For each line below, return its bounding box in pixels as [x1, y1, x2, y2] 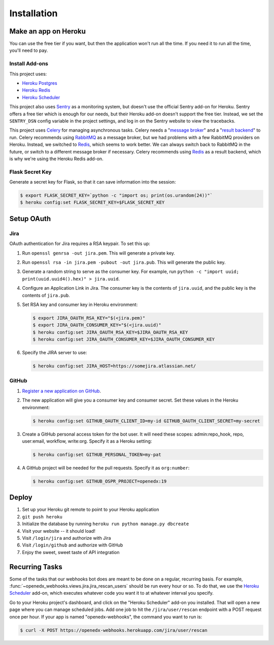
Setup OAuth [9, 214, 51, 223]
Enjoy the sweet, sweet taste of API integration [22, 549, 120, 555]
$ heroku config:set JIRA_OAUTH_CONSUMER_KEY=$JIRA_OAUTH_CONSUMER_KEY [32, 336, 215, 343]
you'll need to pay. [9, 47, 48, 53]
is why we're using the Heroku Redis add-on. [9, 156, 104, 162]
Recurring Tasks [9, 562, 63, 571]
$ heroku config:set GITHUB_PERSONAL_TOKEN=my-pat [32, 451, 162, 457]
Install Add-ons [9, 60, 48, 67]
